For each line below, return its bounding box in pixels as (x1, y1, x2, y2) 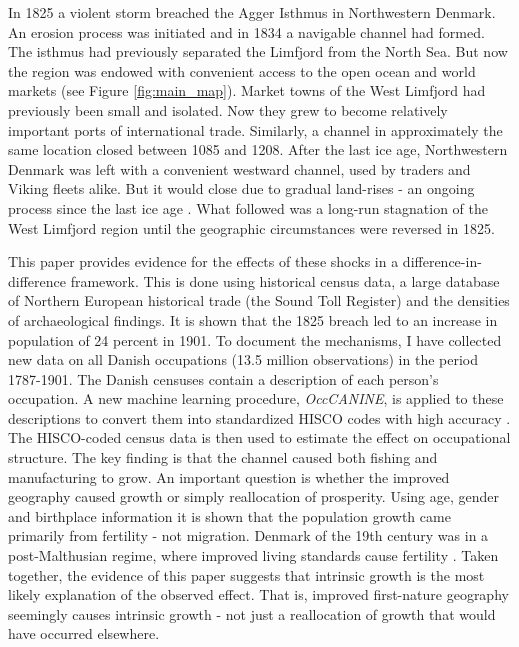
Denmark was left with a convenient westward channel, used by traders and (8, 158, 471, 179)
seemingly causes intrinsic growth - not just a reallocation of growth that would (8, 603, 496, 624)
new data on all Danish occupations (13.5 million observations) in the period (8, 349, 479, 370)
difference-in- (402, 251, 482, 272)
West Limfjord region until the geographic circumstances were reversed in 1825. (8, 217, 495, 238)
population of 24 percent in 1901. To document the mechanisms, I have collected (8, 329, 502, 350)
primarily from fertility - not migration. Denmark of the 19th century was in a (8, 525, 489, 546)
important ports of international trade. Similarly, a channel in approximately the (8, 119, 503, 140)
